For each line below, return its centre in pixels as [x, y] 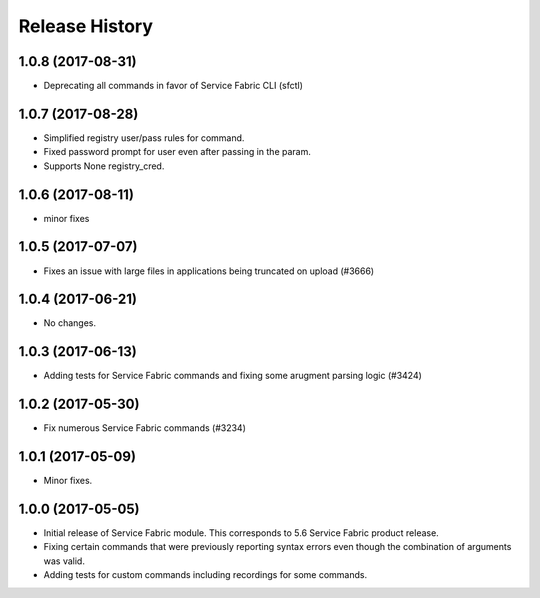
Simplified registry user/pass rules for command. [144, 137]
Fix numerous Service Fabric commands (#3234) [145, 428]
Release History [86, 26]
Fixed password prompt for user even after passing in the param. [177, 152]
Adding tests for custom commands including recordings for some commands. [205, 575]
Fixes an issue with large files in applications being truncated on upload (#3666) [209, 271]
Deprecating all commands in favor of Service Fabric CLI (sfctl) [173, 86]
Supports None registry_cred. [104, 166]
